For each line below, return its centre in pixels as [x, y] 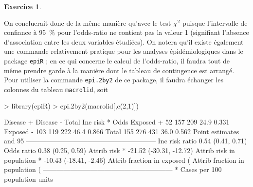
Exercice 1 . [23, 6]
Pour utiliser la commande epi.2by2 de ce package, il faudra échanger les [114, 80]
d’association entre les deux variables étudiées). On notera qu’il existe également [124, 41]
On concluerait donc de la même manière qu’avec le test [88, 23]
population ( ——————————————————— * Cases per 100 [113, 169]
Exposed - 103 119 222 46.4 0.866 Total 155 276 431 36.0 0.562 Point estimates [122, 131]
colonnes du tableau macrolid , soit [56, 89]
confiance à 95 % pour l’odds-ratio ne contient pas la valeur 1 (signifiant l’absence [126, 32]
